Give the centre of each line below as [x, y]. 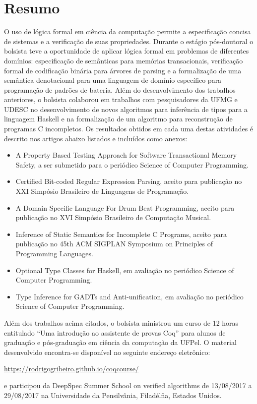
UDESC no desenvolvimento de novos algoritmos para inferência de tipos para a [126, 109]
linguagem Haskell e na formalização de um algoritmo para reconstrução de [118, 119]
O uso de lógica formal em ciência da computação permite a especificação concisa [128, 31]
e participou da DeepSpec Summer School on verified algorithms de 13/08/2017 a [128, 385]
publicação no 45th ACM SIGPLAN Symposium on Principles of [114, 244]
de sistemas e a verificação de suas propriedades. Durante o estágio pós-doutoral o [129, 41]
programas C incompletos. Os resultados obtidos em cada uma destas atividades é [129, 129]
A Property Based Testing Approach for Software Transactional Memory [126, 155]
